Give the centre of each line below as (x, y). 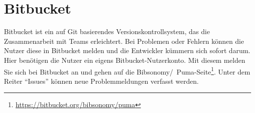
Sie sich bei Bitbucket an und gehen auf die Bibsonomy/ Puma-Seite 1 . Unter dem (127, 71)
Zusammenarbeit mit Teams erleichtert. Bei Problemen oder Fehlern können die (124, 41)
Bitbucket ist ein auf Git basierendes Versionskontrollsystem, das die (107, 31)
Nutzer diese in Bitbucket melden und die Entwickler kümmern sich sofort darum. (127, 50)
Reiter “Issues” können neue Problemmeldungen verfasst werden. (102, 81)
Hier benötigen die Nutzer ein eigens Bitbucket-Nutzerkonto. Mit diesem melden (125, 60)
